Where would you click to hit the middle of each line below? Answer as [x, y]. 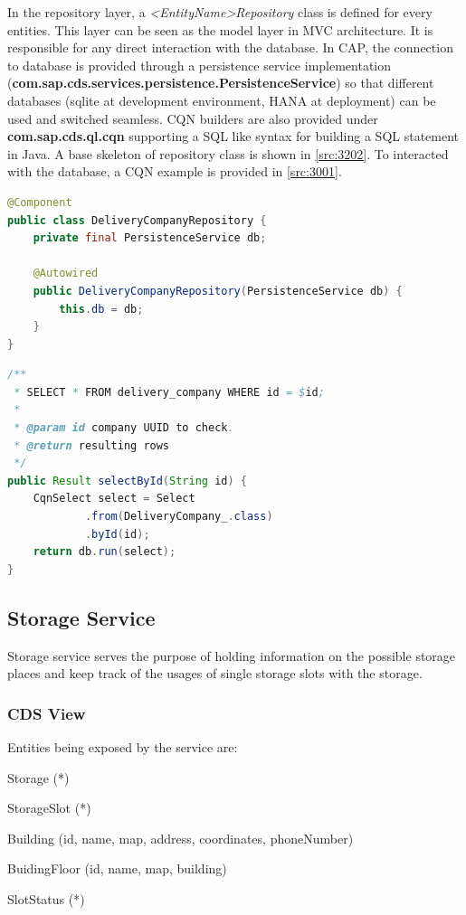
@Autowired [66, 274]
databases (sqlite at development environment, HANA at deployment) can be [222, 100]
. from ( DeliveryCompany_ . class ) [179, 517]
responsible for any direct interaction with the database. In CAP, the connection [230, 47]
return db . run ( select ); [105, 552]
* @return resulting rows [92, 445]
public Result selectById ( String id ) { [127, 481]
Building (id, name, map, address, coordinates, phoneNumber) [181, 838]
